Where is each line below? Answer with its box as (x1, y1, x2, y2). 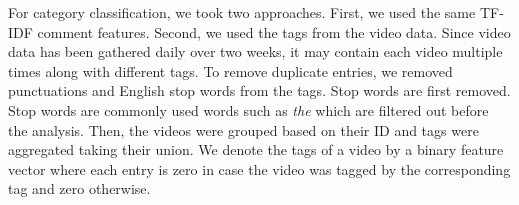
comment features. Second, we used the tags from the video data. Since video (37, 21, 511, 42)
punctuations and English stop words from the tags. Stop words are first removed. (8, 80, 511, 101)
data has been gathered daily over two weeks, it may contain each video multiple (8, 41, 503, 62)
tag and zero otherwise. (8, 178, 151, 199)
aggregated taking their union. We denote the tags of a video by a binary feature (8, 139, 504, 160)
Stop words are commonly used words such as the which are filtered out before (8, 99, 489, 120)
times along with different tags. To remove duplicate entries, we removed (8, 60, 453, 81)
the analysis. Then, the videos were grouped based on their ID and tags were (8, 119, 479, 140)
